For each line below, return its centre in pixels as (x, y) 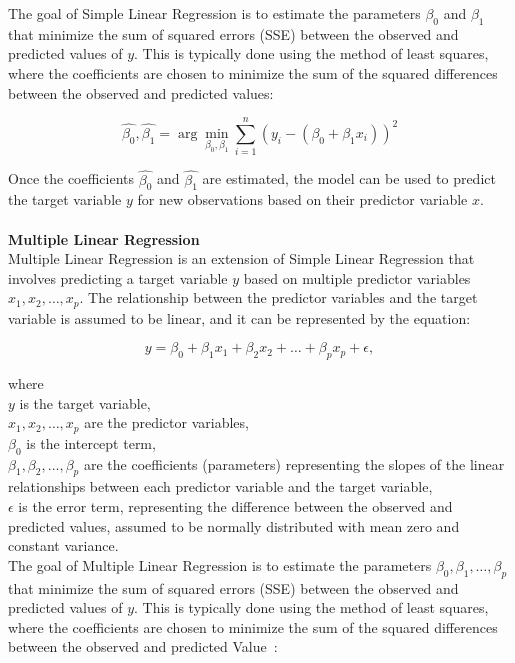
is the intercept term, (91, 442)
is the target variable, (85, 402)
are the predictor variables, (166, 422)
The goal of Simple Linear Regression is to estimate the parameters (214, 13)
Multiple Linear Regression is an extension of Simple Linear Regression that (241, 258)
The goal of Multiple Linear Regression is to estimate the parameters (220, 564)
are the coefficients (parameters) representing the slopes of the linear (294, 463)
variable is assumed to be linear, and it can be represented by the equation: (239, 317)
